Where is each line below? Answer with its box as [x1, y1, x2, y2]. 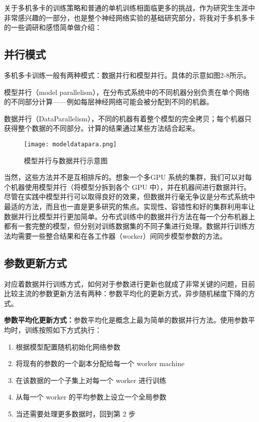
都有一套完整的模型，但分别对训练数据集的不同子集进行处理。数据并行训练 [4, 221, 248, 231]
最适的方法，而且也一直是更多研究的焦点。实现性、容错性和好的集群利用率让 [4, 201, 255, 211]
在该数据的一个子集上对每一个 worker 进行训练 [15, 375, 167, 385]
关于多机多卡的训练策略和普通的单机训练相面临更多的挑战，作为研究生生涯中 [4, 2, 255, 12]
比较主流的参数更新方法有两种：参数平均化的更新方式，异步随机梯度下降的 [4, 288, 248, 299]
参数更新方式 [4, 255, 67, 270]
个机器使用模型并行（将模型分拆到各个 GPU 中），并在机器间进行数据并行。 [4, 181, 251, 192]
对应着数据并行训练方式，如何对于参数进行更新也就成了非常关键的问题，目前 [4, 278, 255, 289]
